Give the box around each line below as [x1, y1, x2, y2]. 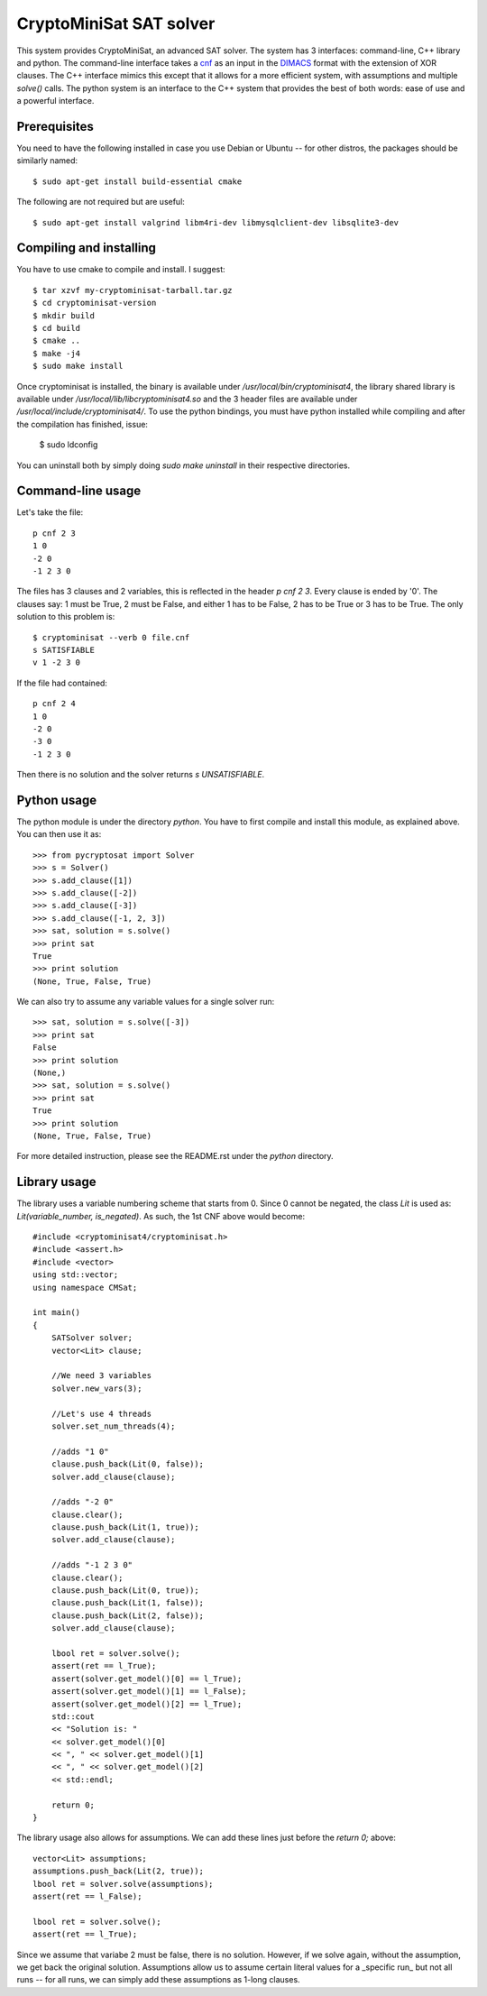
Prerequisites [16, 118, 94, 134]
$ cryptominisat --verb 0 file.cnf [32, 632, 190, 642]
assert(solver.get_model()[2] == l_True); [51, 1698, 243, 1709]
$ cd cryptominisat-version [32, 298, 157, 308]
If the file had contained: [16, 677, 108, 688]
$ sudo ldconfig [39, 439, 98, 450]
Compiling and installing [16, 240, 157, 256]
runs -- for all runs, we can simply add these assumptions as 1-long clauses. [16, 1974, 301, 1985]
